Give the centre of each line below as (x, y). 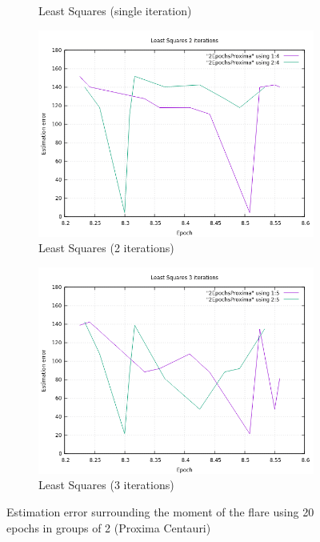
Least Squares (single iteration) (115, 10)
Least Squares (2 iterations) (106, 248)
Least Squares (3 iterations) (106, 485)
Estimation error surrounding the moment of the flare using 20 (160, 511)
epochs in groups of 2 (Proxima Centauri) (109, 527)
